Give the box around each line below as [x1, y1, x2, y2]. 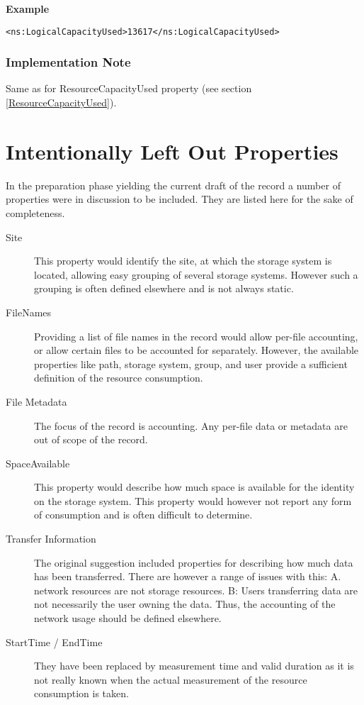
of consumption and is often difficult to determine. [34, 507, 253, 522]
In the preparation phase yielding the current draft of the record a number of [6, 177, 341, 192]
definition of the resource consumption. [34, 370, 203, 385]
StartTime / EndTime [6, 634, 103, 649]
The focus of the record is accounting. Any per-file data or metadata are [34, 418, 348, 433]
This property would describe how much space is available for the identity [34, 479, 355, 494]
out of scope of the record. [34, 432, 148, 447]
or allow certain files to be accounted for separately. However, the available [34, 343, 359, 357]
